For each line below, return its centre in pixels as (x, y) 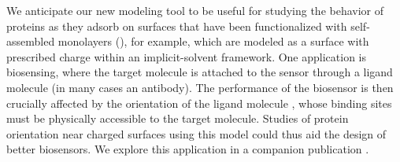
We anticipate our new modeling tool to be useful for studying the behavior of (195, 10)
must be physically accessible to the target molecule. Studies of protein (178, 118)
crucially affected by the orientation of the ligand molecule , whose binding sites (199, 103)
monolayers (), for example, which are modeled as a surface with (213, 41)
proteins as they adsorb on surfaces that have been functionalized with (177, 26)
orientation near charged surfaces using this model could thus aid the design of (196, 133)
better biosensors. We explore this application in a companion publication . (188, 149)
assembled (31, 41)
